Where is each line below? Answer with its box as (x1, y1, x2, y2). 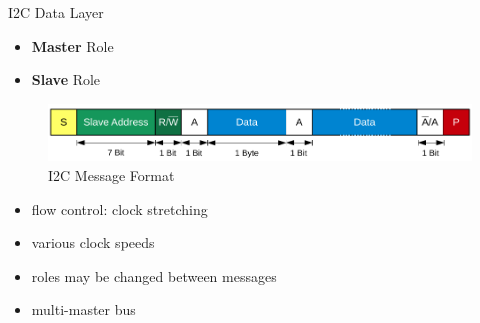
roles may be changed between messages (31, 265, 277, 286)
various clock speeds (31, 232, 155, 253)
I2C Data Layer (8, 2, 104, 22)
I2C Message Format (48, 164, 175, 185)
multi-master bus (31, 299, 136, 320)
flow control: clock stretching (31, 198, 208, 219)
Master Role (31, 35, 114, 56)
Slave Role (31, 69, 101, 90)
